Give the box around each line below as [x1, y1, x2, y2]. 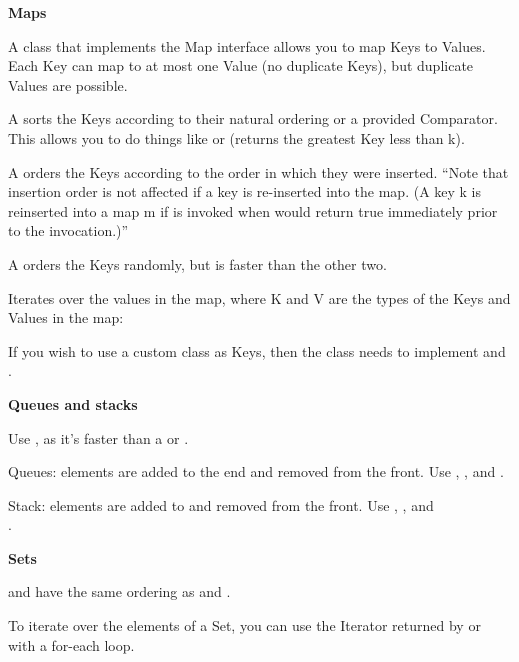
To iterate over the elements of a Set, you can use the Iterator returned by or [8, 615, 481, 636]
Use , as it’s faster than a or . [8, 427, 189, 448]
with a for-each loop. [8, 634, 135, 655]
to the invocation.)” [8, 220, 129, 241]
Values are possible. [8, 74, 128, 95]
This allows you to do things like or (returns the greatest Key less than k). [8, 127, 465, 148]
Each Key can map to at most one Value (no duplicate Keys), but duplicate [8, 55, 474, 76]
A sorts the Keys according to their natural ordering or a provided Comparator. [8, 108, 498, 129]
